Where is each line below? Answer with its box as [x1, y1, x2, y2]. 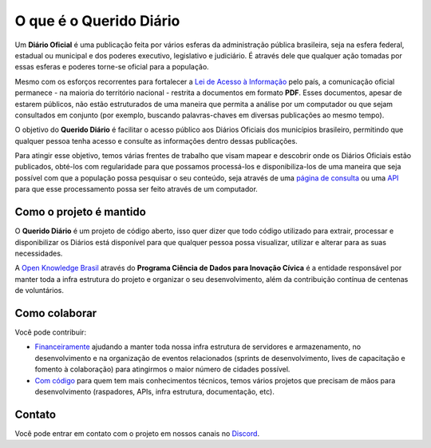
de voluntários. [14, 286, 64, 295]
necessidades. [14, 248, 63, 258]
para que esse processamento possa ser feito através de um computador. [14, 184, 259, 194]
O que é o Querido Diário [14, 12, 180, 30]
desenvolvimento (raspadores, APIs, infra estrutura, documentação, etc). [34, 387, 275, 396]
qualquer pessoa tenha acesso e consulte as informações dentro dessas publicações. [14, 136, 299, 145]
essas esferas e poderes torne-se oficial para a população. [14, 62, 209, 72]
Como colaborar [14, 306, 97, 319]
